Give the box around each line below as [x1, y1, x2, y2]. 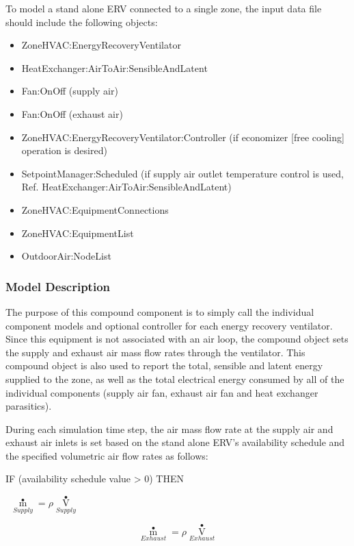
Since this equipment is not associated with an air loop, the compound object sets [5, 332, 349, 346]
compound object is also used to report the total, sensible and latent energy [5, 358, 323, 373]
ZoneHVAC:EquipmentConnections [21, 202, 169, 216]
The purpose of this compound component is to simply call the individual [5, 304, 314, 319]
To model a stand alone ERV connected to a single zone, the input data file [5, 1, 322, 15]
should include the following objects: [5, 14, 158, 29]
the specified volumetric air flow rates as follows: [5, 448, 208, 462]
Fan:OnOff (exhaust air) [21, 106, 123, 121]
